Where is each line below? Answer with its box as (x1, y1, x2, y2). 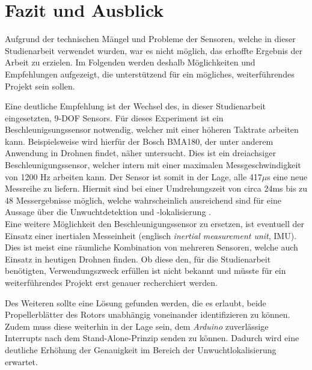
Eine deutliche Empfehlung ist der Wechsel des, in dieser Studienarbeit (5, 100, 266, 112)
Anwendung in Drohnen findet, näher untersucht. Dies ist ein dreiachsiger (5, 147, 276, 159)
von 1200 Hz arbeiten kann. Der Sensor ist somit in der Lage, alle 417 (5, 170, 262, 183)
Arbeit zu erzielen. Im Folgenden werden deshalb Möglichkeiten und (5, 56, 255, 68)
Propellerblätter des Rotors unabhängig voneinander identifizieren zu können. (5, 308, 290, 321)
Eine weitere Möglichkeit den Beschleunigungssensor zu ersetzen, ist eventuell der (5, 217, 304, 230)
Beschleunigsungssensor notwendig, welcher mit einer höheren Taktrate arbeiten (5, 123, 299, 136)
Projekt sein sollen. (5, 79, 75, 92)
